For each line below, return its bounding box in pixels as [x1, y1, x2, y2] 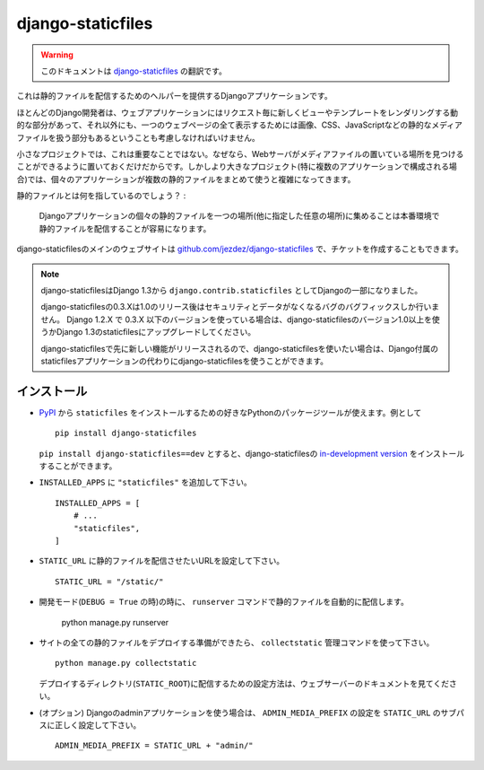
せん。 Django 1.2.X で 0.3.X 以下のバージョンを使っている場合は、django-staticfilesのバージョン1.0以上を [40, 314, 433, 325]
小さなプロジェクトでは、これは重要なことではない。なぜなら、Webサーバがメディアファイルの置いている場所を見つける [16, 148, 464, 159]
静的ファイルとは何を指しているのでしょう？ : [16, 190, 186, 201]
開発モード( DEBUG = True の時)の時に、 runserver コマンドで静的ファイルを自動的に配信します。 [39, 597, 410, 608]
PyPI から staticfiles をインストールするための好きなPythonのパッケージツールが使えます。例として [39, 407, 422, 417]
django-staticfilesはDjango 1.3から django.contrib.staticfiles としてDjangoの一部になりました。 [40, 285, 423, 296]
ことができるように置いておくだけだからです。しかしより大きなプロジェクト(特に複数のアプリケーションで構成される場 [16, 162, 457, 172]
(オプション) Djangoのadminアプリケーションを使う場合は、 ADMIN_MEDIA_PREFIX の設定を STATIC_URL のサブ [39, 707, 457, 718]
